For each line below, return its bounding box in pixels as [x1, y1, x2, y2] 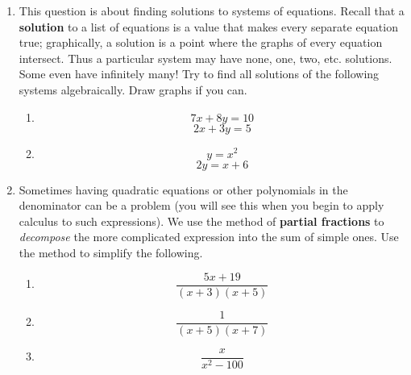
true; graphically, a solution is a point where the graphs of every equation [19, 34, 383, 51]
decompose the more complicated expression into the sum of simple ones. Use [19, 228, 399, 245]
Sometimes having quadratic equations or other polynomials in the [19, 181, 348, 198]
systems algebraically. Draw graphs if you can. [19, 81, 247, 98]
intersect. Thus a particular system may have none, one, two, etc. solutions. [19, 49, 392, 66]
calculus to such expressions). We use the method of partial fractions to [19, 212, 384, 229]
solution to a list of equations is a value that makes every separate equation [19, 18, 398, 35]
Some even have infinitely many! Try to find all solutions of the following [19, 65, 380, 82]
